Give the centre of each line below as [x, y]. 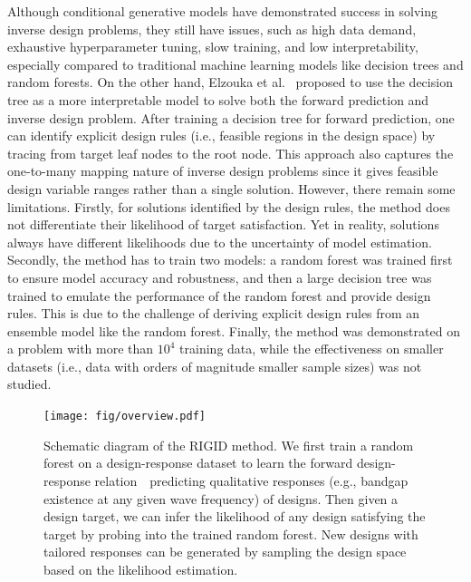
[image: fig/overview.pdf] [125, 417]
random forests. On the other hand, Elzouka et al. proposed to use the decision [230, 82]
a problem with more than [81, 349]
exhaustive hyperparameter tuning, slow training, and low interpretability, [213, 47]
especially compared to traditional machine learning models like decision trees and [235, 64]
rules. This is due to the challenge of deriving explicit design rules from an [214, 313]
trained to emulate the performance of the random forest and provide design [219, 295]
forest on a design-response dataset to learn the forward [198, 463]
